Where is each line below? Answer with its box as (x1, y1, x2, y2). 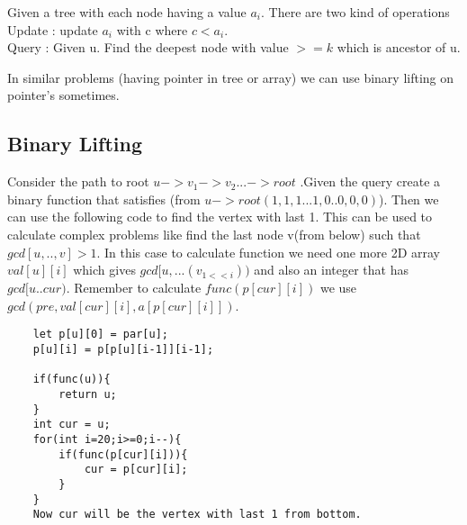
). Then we (379, 189, 439, 208)
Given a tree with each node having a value (7, 3, 247, 21)
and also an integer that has (254, 260, 409, 279)
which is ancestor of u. (337, 38, 461, 57)
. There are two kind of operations (260, 3, 450, 21)
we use (319, 278, 357, 297)
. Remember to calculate (66, 278, 202, 297)
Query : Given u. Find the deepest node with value (7, 38, 289, 57)
